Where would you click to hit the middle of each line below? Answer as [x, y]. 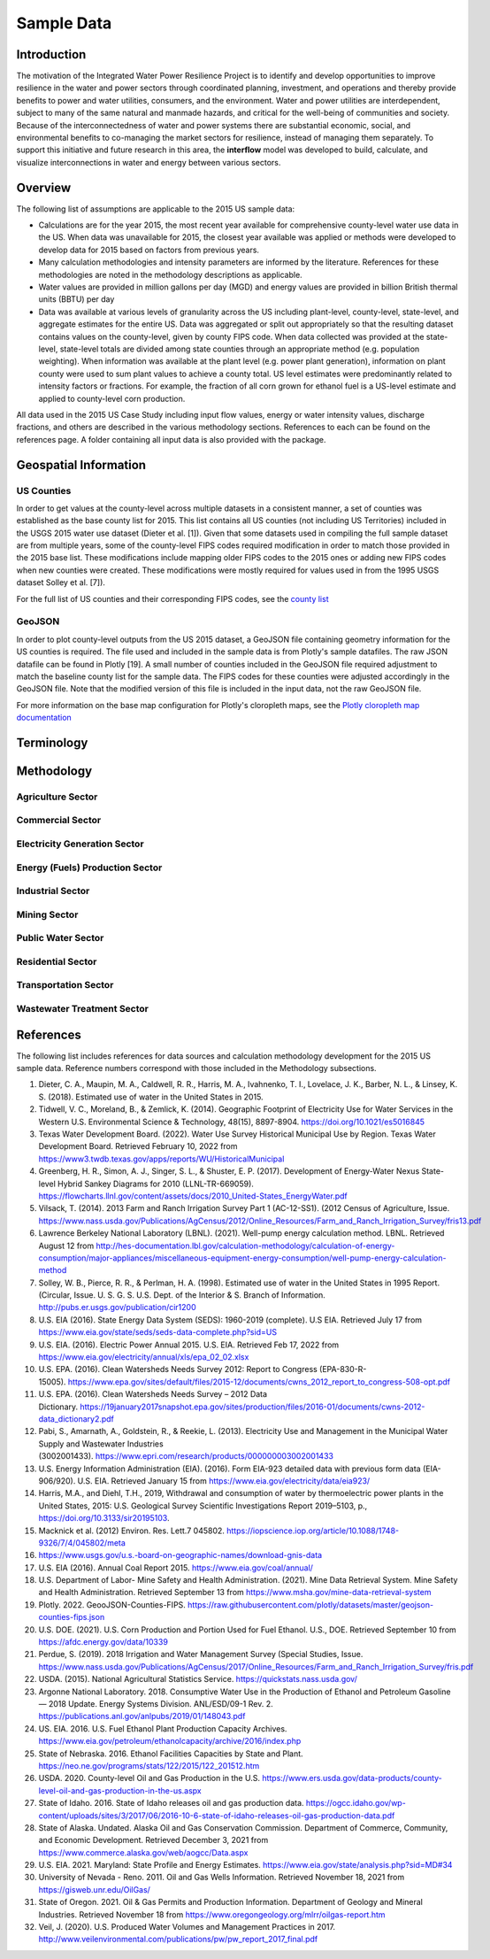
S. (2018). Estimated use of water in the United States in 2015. [151, 1097]
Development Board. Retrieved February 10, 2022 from [138, 1146]
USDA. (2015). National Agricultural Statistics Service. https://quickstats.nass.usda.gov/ [198, 1679]
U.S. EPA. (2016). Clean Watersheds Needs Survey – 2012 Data [153, 1394]
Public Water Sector [60, 938]
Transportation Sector [65, 985]
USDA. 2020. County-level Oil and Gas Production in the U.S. [149, 1778]
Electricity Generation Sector [80, 844]
